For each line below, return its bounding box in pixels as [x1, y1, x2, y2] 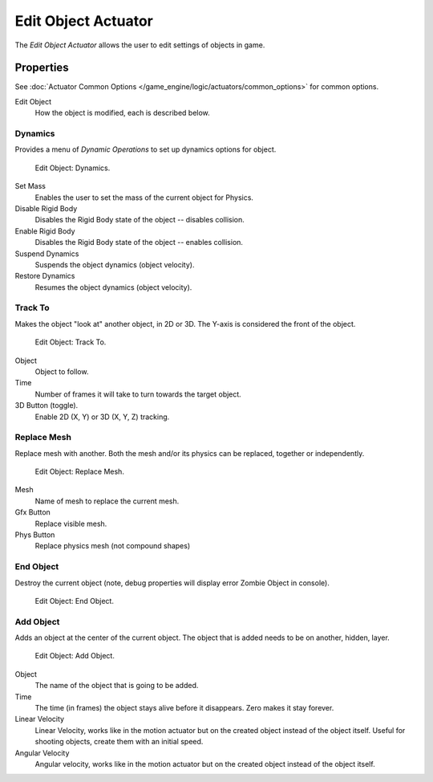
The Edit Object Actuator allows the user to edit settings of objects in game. [14, 40, 265, 50]
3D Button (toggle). [14, 401, 79, 410]
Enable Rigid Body [14, 226, 75, 236]
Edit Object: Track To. [34, 337, 107, 347]
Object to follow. [34, 366, 89, 377]
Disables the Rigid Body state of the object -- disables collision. [34, 215, 245, 225]
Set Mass [14, 181, 46, 191]
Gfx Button [14, 507, 51, 517]
